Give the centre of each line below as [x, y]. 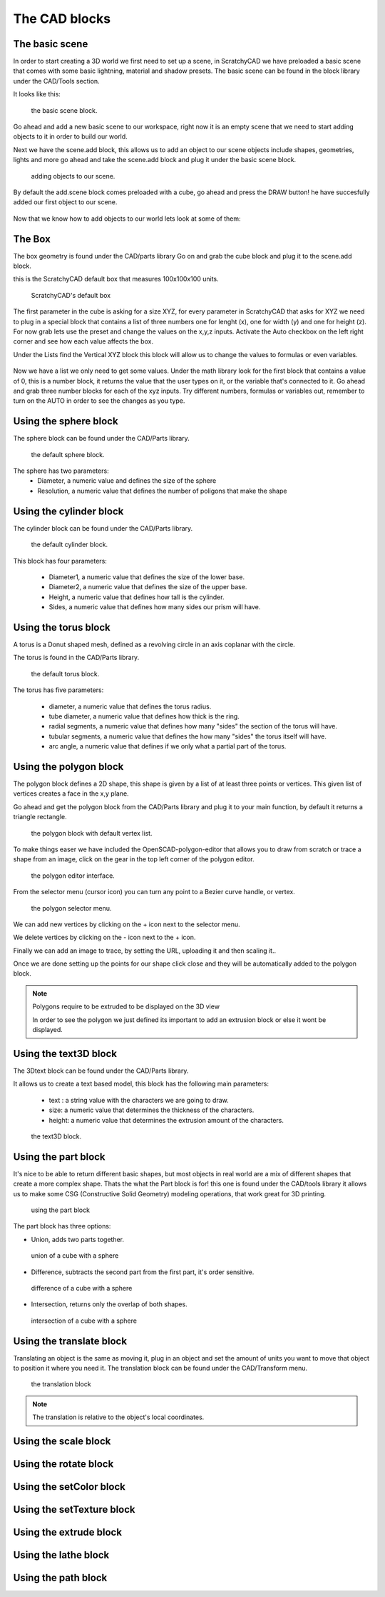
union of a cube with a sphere [75, 1256]
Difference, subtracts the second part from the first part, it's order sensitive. [143, 1272]
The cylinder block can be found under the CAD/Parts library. [103, 528]
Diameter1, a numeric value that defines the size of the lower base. [147, 577]
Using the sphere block [66, 421]
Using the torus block [62, 627]
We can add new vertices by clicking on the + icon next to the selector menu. [127, 924]
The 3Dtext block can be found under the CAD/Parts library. [101, 1071]
